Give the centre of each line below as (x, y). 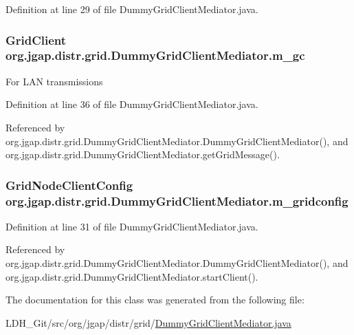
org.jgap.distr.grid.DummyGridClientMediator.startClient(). (132, 276)
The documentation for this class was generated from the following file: (155, 300)
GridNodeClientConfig (69, 185)
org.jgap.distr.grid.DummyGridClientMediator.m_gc (155, 55)
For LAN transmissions (54, 81)
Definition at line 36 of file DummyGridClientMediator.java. (132, 104)
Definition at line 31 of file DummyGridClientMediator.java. (132, 226)
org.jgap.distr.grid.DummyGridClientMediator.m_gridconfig (177, 201)
